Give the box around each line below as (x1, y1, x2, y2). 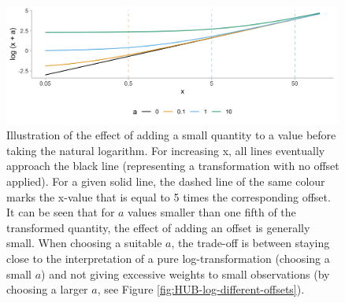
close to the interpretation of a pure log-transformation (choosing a (6, 249, 330, 266)
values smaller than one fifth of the (128, 204, 296, 220)
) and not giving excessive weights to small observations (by (41, 265, 330, 282)
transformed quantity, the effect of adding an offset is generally (6, 219, 310, 235)
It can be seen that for (6, 204, 115, 220)
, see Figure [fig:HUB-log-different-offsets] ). (97, 281, 305, 297)
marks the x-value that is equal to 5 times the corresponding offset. (6, 188, 331, 205)
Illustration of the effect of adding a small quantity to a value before (6, 127, 336, 143)
